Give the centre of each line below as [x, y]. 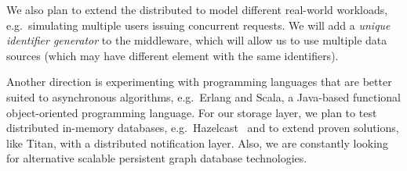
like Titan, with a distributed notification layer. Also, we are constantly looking [197, 142]
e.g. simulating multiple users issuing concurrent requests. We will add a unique [198, 25]
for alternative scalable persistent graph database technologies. [157, 158]
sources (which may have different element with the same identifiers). [173, 55]
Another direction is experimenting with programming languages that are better [199, 82]
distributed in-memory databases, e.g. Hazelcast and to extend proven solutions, [203, 128]
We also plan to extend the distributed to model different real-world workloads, [197, 9]
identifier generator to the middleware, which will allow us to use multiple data [197, 40]
